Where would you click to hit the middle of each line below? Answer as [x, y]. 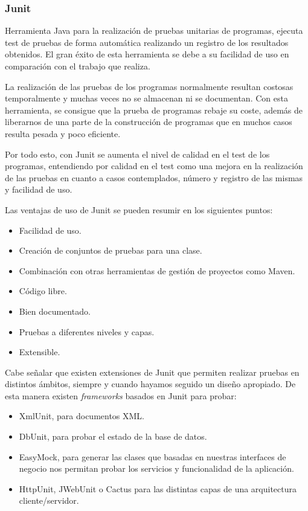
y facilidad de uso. [39, 189]
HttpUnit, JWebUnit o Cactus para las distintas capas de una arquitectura [158, 488]
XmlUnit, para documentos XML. [82, 416]
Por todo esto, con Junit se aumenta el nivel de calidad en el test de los [137, 154]
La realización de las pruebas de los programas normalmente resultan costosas [149, 86]
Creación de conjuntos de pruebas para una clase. [111, 250]
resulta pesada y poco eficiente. [63, 133]
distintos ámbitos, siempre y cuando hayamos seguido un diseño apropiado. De [150, 384]
